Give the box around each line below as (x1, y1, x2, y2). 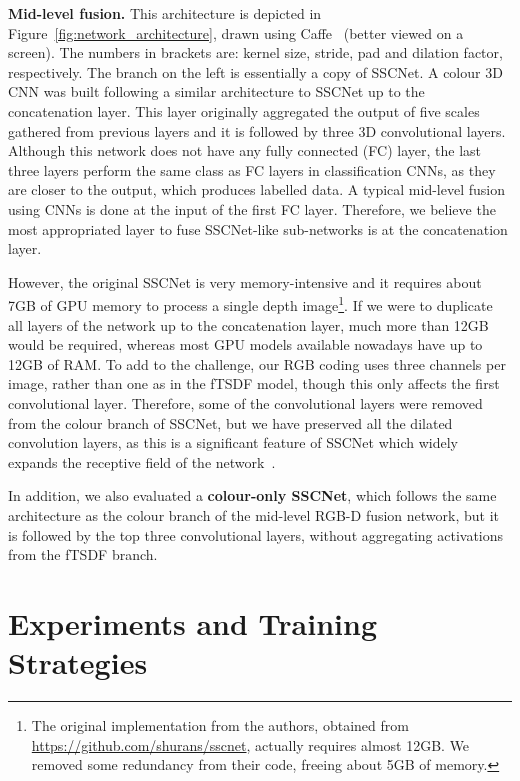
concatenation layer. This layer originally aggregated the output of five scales (8, 100, 480, 121)
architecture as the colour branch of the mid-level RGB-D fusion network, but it (8, 504, 500, 525)
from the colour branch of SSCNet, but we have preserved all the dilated (8, 412, 453, 433)
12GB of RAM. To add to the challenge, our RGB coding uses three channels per (8, 353, 506, 374)
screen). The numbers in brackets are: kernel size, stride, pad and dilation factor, (8, 42, 503, 63)
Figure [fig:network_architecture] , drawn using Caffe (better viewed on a (8, 22, 464, 43)
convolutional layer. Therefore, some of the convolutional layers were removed (8, 392, 483, 413)
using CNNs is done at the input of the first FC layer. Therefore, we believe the (8, 198, 496, 219)
